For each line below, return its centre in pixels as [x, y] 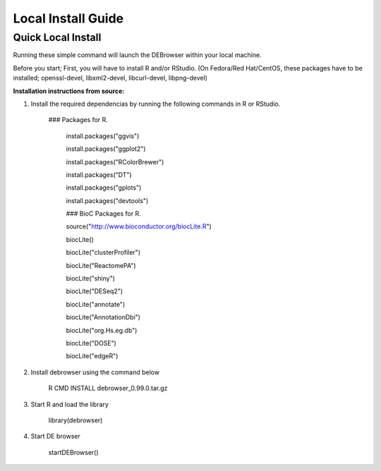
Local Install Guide [68, 18]
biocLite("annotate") [96, 304]
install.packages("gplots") [104, 188]
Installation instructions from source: [69, 91]
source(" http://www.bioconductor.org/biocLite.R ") [139, 226]
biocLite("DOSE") [91, 343]
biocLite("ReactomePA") [101, 265]
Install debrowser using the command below [95, 372]
